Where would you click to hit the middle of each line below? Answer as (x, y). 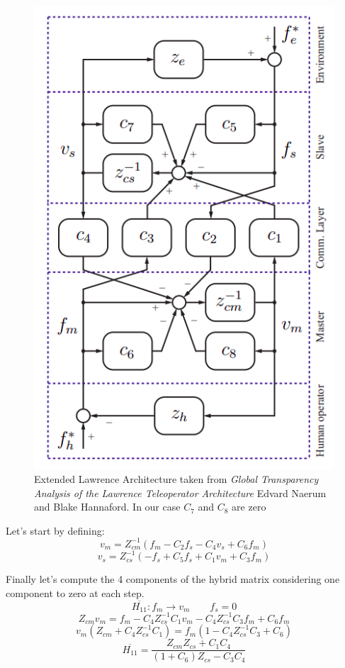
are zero (249, 507)
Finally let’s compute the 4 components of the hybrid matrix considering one (173, 579)
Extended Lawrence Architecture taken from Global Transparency (176, 479)
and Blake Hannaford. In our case (107, 507)
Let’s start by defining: (55, 530)
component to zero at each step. (75, 593)
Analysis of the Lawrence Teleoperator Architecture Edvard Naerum (180, 492)
